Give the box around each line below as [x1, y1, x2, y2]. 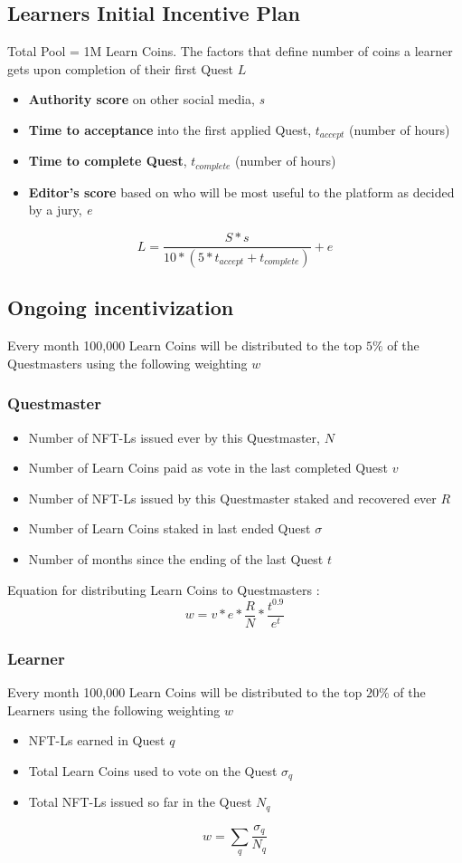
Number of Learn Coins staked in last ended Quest [28, 519, 311, 538]
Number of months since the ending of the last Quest [28, 549, 324, 568]
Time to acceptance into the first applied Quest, [28, 120, 312, 139]
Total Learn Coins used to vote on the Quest [28, 761, 278, 780]
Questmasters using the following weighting [7, 353, 248, 372]
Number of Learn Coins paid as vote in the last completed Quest [28, 458, 389, 477]
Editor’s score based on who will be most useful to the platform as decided [28, 182, 455, 201]
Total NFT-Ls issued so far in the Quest [28, 792, 252, 811]
